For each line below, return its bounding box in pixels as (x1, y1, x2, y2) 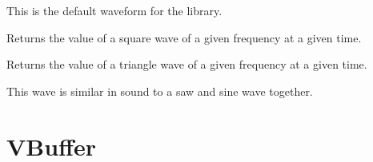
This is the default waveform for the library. (6, 2, 223, 18)
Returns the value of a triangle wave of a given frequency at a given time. (6, 56, 367, 73)
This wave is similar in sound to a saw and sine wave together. (6, 82, 313, 99)
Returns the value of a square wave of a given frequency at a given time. (6, 29, 362, 45)
